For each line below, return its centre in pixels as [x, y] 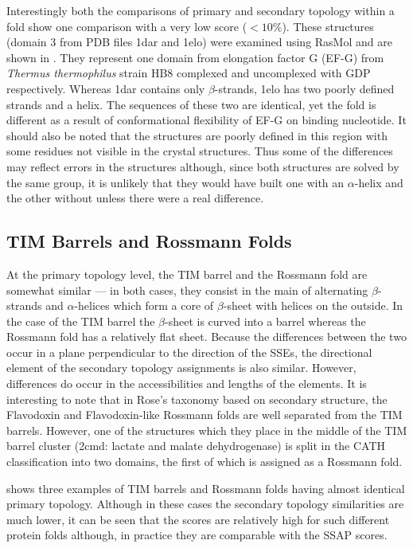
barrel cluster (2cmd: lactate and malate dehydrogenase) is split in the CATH [196, 446]
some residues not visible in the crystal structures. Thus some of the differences [200, 151]
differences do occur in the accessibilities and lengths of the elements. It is [187, 384]
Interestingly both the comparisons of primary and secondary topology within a [201, 10]
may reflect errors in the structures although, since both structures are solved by [203, 166]
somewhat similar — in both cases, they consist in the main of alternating [187, 290]
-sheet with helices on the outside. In [313, 305]
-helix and [379, 182]
